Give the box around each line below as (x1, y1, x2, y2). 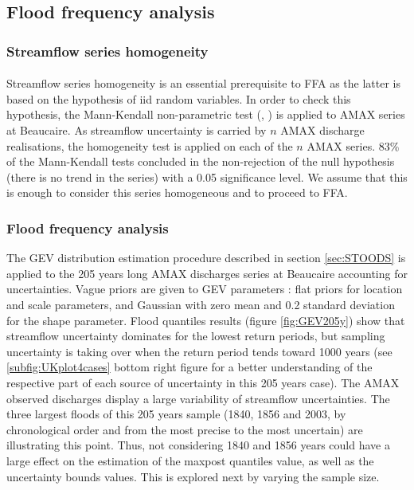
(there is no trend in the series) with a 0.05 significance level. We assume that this (6, 168, 408, 185)
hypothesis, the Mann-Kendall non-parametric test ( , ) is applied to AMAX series (6, 106, 405, 123)
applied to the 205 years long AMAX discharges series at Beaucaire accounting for (6, 265, 408, 281)
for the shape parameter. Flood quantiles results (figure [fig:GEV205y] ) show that (6, 312, 405, 328)
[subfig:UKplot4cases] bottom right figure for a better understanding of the (6, 359, 373, 375)
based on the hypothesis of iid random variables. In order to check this (6, 90, 351, 107)
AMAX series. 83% (307, 137, 400, 154)
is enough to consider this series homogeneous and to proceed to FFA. (6, 184, 348, 201)
